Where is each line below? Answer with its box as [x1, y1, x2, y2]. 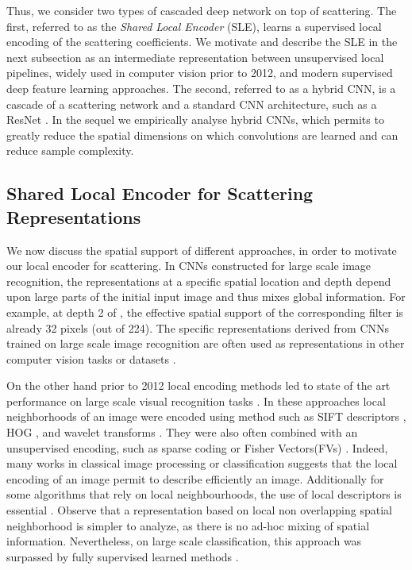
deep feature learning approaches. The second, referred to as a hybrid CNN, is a [6, 79, 396, 96]
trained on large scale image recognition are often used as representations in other [6, 335, 405, 352]
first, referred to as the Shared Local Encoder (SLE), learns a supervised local [6, 17, 382, 34]
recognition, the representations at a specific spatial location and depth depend [6, 272, 391, 289]
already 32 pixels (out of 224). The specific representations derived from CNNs [6, 319, 390, 336]
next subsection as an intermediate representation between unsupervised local [6, 48, 384, 65]
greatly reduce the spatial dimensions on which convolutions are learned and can [6, 126, 399, 143]
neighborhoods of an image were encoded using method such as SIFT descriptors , [6, 408, 406, 425]
